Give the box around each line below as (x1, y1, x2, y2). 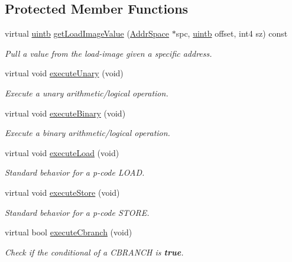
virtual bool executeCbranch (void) (5, 226, 132, 238)
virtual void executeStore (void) (5, 186, 120, 198)
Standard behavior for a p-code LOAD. (5, 166, 145, 179)
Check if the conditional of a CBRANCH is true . (5, 245, 184, 258)
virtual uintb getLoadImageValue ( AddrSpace (5, 27, 170, 40)
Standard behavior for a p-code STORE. (5, 206, 150, 218)
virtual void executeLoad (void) (5, 146, 119, 159)
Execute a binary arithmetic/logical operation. (5, 127, 170, 139)
